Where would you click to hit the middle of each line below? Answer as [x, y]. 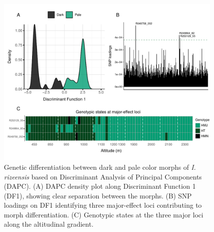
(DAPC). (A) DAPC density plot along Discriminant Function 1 [100, 186]
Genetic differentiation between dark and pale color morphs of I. [100, 167]
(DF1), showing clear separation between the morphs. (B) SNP [98, 195]
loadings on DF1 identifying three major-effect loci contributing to [103, 205]
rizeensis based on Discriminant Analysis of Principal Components [103, 176]
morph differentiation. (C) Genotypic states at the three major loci [104, 214]
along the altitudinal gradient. [49, 224]
